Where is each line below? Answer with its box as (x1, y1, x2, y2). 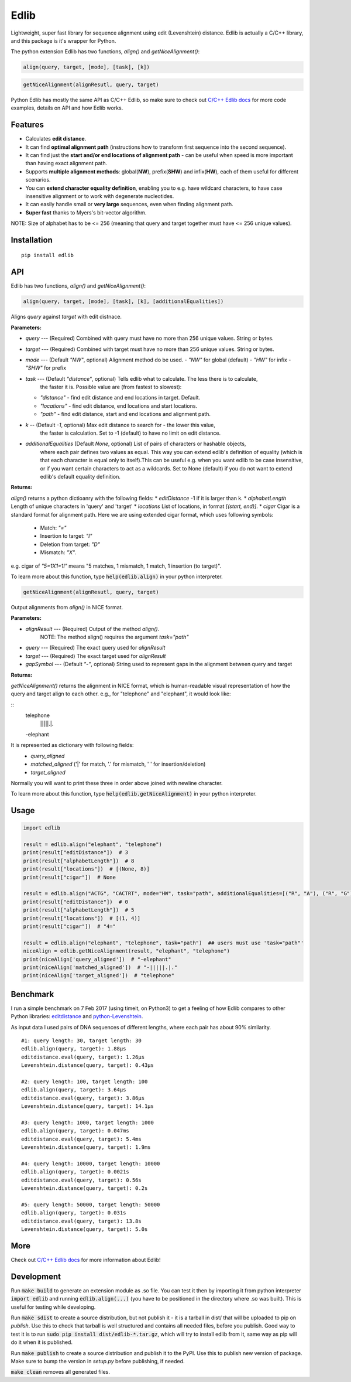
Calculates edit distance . (25, 135, 87, 142)
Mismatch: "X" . (40, 549, 77, 556)
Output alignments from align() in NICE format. (11, 603, 123, 610)
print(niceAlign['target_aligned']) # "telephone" (23, 972, 175, 979)
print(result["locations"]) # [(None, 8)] (23, 866, 150, 872)
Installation (11, 235, 53, 245)
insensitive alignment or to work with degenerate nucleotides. (25, 192, 174, 199)
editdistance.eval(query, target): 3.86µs (21, 1094, 145, 1101)
